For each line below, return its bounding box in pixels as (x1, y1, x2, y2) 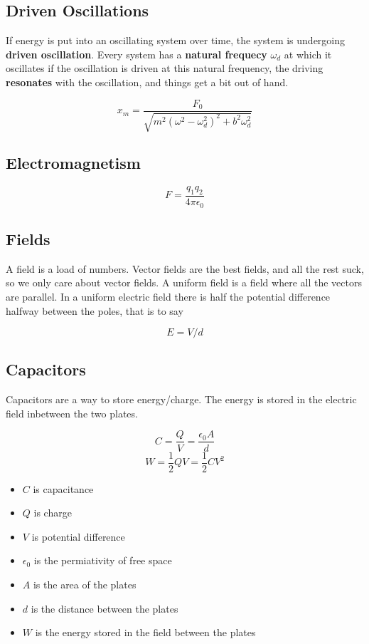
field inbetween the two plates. (6, 405, 138, 420)
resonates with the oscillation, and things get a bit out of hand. (6, 74, 289, 89)
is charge (33, 505, 72, 520)
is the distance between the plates (31, 601, 178, 616)
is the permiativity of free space (33, 553, 172, 568)
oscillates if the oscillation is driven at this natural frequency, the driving (6, 61, 323, 76)
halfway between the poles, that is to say (6, 303, 183, 318)
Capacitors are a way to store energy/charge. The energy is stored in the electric (6, 392, 357, 407)
